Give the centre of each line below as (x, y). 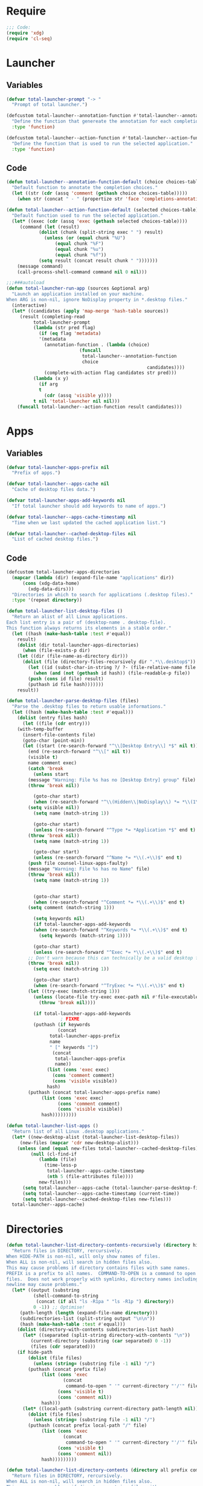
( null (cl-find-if (54, 1154)
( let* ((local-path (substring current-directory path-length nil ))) (111, 1408)
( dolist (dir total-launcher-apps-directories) (78, 645)
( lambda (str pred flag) (64, 328)
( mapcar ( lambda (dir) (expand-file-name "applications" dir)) (93, 578)
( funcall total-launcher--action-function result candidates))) (100, 407)
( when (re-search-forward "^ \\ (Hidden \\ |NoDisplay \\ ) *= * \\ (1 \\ (117, 802)
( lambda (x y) (51, 379)
